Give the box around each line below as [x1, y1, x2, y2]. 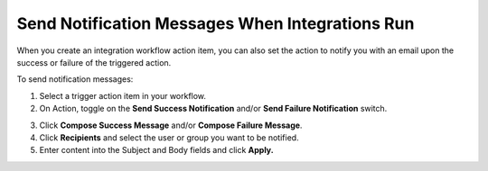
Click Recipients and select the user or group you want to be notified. [39, 131, 299, 143]
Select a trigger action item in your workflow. [39, 90, 207, 101]
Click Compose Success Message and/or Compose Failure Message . [39, 120, 303, 130]
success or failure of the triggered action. [16, 57, 172, 67]
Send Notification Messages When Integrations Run [16, 13, 415, 33]
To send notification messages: [16, 74, 134, 85]
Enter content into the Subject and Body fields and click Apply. [39, 145, 275, 156]
